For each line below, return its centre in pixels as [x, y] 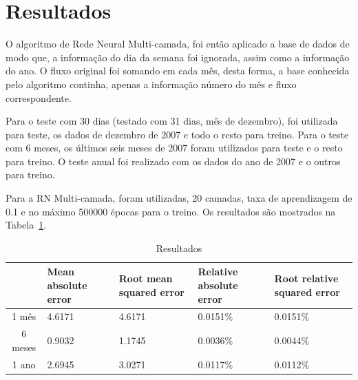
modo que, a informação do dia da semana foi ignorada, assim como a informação [178, 57]
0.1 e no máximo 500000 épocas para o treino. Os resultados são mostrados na [171, 211]
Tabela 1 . [26, 225]
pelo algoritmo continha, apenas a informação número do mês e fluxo [151, 84]
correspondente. [39, 97]
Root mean [146, 278]
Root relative [306, 278]
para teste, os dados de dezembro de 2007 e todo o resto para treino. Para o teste [177, 134]
